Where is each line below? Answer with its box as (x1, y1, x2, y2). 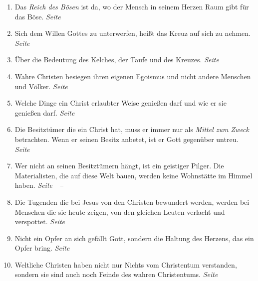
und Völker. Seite (14, 81, 68, 91)
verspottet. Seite (14, 216, 65, 227)
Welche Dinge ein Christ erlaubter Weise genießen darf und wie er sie (14, 98, 227, 108)
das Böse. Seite (14, 11, 61, 21)
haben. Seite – (14, 180, 63, 190)
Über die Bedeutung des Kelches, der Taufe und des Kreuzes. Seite (14, 54, 219, 65)
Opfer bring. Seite (14, 243, 70, 253)
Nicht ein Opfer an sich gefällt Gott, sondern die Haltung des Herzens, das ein (14, 233, 254, 243)
